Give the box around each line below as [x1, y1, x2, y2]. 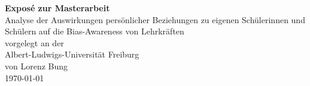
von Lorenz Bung [5, 59, 68, 72]
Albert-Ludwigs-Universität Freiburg [5, 48, 139, 60]
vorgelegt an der [5, 36, 64, 49]
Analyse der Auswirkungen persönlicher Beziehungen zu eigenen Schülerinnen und [5, 13, 305, 26]
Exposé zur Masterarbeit [5, 2, 110, 14]
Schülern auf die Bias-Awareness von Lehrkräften [5, 25, 184, 37]
